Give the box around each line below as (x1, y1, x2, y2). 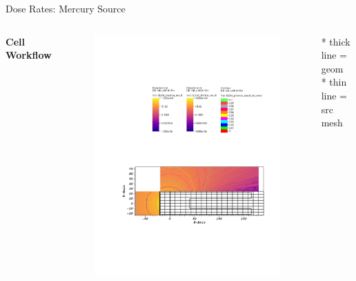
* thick (321, 34, 350, 48)
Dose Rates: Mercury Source (6, 1, 126, 15)
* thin (321, 75, 347, 89)
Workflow (6, 48, 52, 62)
